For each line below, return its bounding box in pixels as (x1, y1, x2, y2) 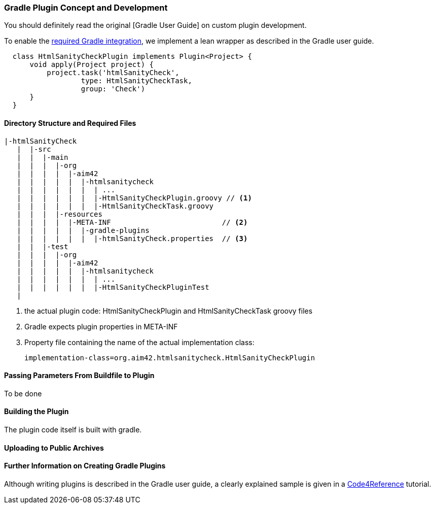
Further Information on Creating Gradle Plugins (4, 461, 166, 470)
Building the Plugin (4, 407, 69, 416)
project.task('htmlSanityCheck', (47, 69, 179, 77)
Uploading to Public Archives (4, 443, 104, 452)
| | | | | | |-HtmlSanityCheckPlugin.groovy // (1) (17, 193, 252, 202)
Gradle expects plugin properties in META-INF (24, 322, 178, 331)
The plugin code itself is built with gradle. (4, 425, 142, 434)
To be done (4, 389, 42, 398)
